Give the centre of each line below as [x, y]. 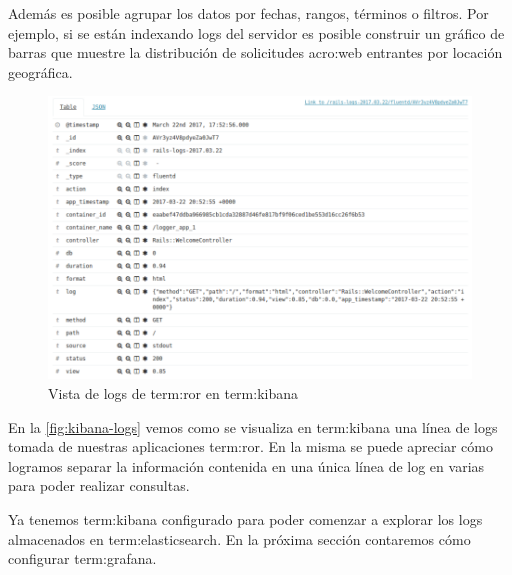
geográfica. [40, 71]
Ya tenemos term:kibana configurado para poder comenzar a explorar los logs [245, 518]
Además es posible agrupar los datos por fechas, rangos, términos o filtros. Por [248, 13]
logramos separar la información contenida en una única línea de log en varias [246, 465]
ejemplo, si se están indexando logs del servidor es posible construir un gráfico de [256, 32]
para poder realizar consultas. [99, 485]
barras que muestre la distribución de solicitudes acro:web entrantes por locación [255, 52]
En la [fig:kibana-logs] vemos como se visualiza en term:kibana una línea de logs [253, 426]
